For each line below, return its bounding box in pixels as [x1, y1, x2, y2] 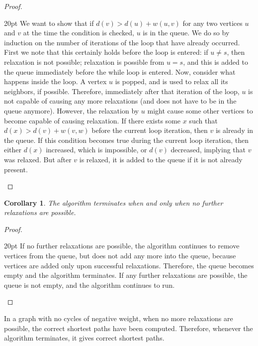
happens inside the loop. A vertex [4, 76, 107, 87]
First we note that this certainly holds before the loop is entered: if [4, 47, 208, 57]
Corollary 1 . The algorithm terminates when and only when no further [4, 197, 223, 208]
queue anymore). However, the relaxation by [4, 105, 139, 115]
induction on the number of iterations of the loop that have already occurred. [4, 37, 240, 47]
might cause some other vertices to [147, 105, 253, 115]
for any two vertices [182, 17, 243, 28]
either [4, 144, 22, 155]
